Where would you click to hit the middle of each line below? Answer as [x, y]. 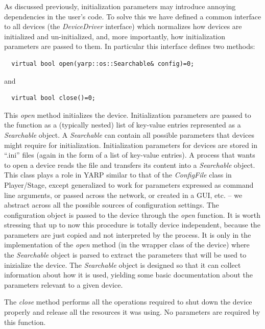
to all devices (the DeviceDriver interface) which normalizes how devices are [123, 26]
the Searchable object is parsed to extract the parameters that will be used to [125, 255]
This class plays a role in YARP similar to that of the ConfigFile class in [118, 175]
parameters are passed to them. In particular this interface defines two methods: [130, 46]
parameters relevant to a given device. [64, 284]
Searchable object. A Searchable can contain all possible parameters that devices [129, 134]
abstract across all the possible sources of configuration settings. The [112, 205]
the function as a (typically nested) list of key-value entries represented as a [123, 125]
